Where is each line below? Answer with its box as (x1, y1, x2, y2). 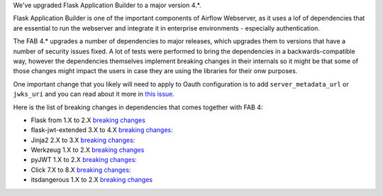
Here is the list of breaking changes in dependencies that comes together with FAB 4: (13, 103, 263, 111)
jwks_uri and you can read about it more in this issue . (13, 89, 175, 99)
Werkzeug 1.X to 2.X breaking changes (30, 146, 145, 154)
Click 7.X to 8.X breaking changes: (30, 165, 131, 174)
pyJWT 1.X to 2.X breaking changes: (30, 156, 138, 164)
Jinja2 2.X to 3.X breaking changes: (30, 136, 135, 144)
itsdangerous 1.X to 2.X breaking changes (30, 175, 152, 184)
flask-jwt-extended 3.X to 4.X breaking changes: (30, 126, 173, 134)
